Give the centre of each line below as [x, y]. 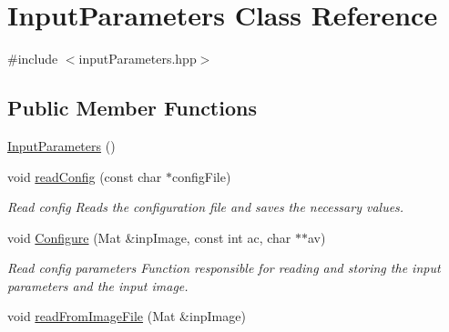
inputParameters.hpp [138, 59]
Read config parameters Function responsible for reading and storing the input [224, 268]
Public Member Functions [132, 108]
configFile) [202, 176]
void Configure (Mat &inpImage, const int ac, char [149, 237]
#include [33, 59]
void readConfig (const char [85, 176]
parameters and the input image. [98, 285]
